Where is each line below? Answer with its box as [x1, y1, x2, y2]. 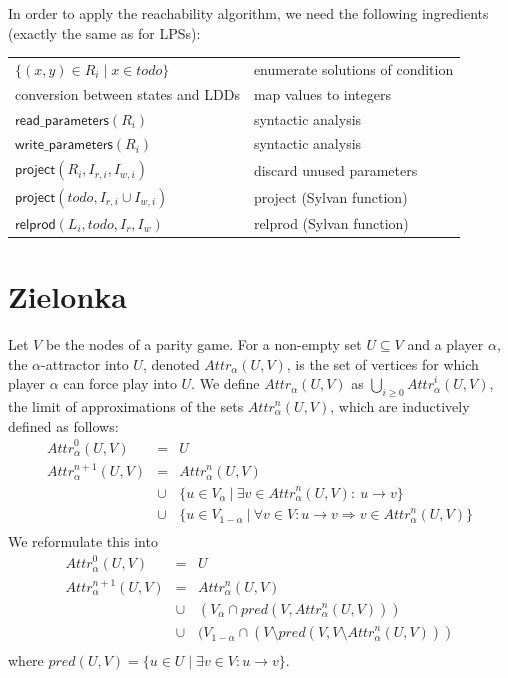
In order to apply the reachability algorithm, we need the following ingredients [8, 3, 489, 23]
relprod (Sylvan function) [253, 212, 409, 233]
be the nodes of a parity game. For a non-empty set [45, 334, 362, 355]
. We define [191, 373, 260, 394]
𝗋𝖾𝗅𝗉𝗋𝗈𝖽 [15, 217, 56, 232]
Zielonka [8, 276, 127, 317]
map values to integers [253, 83, 391, 104]
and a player [407, 334, 484, 355]
